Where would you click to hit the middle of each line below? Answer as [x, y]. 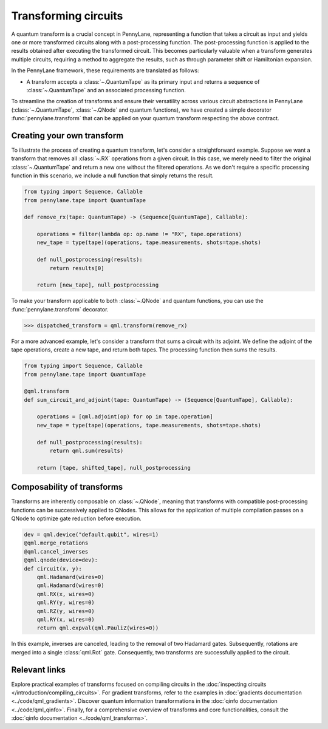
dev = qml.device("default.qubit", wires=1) [91, 535]
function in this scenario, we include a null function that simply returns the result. [112, 175]
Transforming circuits [67, 16]
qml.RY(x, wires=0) [66, 619]
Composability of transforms [67, 487]
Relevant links [39, 670]
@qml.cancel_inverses [56, 551]
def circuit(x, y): [53, 568]
